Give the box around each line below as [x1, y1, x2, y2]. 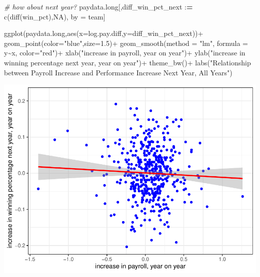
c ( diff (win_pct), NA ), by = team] [4, 11, 105, 21]
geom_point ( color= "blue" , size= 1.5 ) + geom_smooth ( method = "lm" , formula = [4, 37, 248, 48]
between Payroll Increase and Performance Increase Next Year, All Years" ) [4, 67, 232, 77]
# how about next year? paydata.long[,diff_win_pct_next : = [4, 1, 193, 11]
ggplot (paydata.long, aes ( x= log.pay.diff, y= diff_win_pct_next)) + [4, 28, 203, 38]
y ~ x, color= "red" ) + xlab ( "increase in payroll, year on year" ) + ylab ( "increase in [4, 47, 245, 58]
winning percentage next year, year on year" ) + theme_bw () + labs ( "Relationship [4, 57, 251, 67]
